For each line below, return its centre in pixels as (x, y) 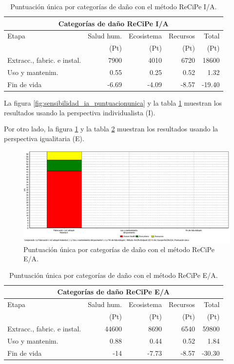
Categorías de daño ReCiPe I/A (113, 23)
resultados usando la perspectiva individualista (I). (80, 112)
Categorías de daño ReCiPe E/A (113, 292)
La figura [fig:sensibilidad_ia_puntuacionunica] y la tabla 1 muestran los (113, 102)
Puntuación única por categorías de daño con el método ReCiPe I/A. (114, 6)
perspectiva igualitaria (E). (44, 138)
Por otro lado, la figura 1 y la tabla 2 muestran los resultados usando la (111, 129)
